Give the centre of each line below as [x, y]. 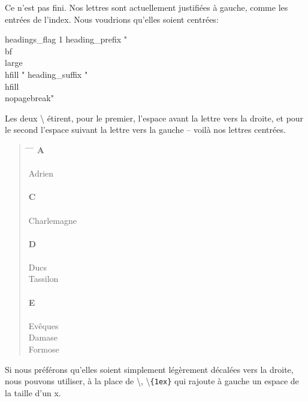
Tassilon [43, 279]
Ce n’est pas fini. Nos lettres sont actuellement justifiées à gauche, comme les [147, 7]
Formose [44, 349]
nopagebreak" [29, 98]
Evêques [43, 325]
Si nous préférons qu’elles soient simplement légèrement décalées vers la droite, [149, 369]
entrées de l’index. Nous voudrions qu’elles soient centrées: [112, 19]
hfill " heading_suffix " [46, 74]
